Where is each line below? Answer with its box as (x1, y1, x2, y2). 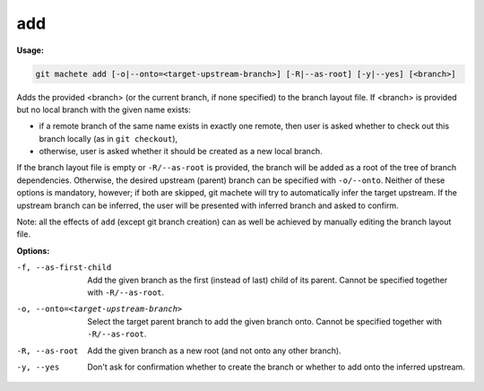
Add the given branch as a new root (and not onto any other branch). (87, 345, 341, 356)
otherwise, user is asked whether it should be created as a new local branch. (39, 146, 323, 157)
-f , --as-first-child (16, 263, 112, 273)
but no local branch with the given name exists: (16, 104, 192, 115)
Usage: (16, 45, 45, 56)
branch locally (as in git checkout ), (39, 133, 178, 143)
